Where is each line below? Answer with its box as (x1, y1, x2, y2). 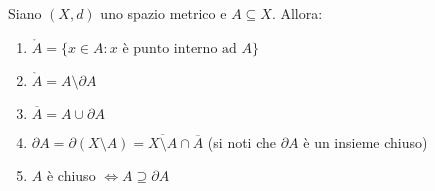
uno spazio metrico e (100, 3, 227, 23)
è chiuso (46, 165, 96, 186)
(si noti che (207, 131, 276, 152)
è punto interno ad (122, 41, 237, 56)
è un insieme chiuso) (303, 131, 428, 152)
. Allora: (271, 3, 323, 23)
